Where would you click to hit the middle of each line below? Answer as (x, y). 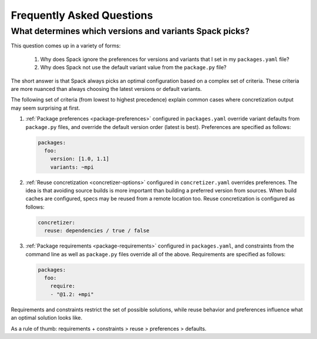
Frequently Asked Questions (82, 15)
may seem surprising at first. (45, 108)
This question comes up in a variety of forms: (66, 46)
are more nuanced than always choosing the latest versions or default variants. (106, 89)
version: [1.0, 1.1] (80, 159)
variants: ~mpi (72, 167)
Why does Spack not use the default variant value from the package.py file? (134, 67)
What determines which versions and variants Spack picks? (130, 31)
